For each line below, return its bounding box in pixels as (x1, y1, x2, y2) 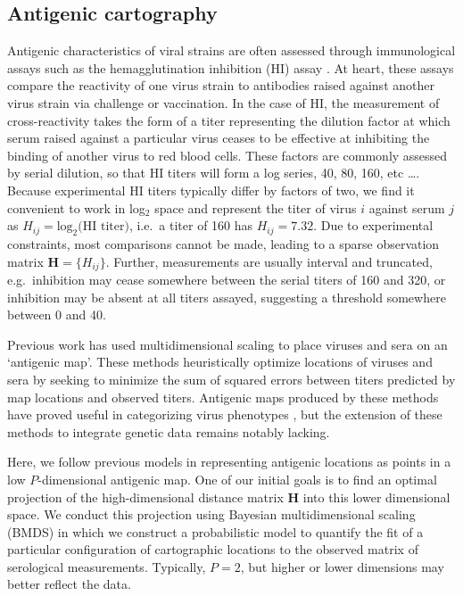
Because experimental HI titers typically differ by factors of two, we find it (7, 180, 415, 199)
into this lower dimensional (302, 487, 451, 506)
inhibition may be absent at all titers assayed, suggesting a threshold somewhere (7, 287, 446, 306)
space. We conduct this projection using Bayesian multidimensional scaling (7, 505, 416, 524)
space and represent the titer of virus (154, 198, 357, 217)
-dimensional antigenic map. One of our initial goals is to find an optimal (37, 469, 437, 488)
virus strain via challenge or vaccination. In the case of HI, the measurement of (7, 93, 440, 112)
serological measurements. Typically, (7, 557, 206, 575)
